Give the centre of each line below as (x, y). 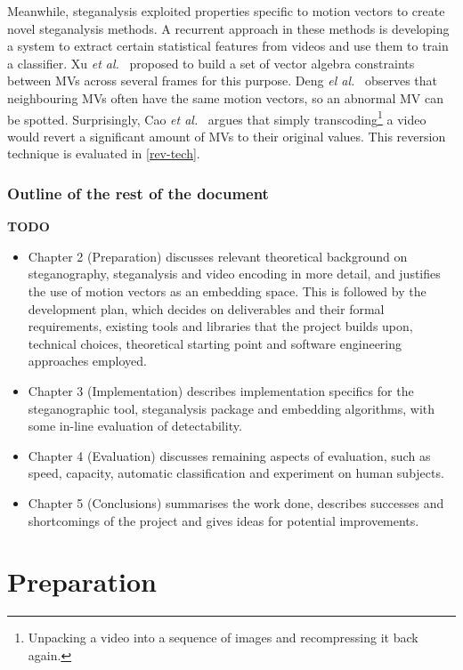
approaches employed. (87, 361)
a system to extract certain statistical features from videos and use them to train (228, 46)
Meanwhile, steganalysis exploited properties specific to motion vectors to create (226, 11)
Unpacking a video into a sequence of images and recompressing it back (223, 638)
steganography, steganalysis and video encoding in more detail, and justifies (234, 274)
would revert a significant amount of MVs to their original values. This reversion (227, 136)
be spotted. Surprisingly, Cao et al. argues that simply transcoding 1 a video (217, 117)
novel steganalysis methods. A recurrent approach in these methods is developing (228, 28)
